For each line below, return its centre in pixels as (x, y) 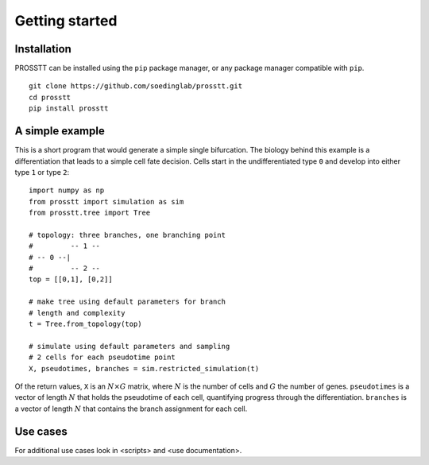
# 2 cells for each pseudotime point (102, 357)
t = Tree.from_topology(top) (85, 324)
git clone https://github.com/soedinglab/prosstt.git (135, 86)
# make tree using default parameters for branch (128, 302)
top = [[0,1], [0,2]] (71, 279)
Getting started (66, 21)
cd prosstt (50, 97)
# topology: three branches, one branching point (128, 235)
